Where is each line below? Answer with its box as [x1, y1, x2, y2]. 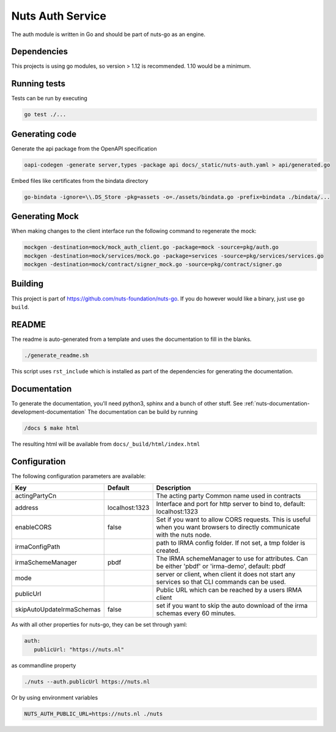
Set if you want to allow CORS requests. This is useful [156, 515, 311, 524]
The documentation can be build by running [87, 408, 198, 416]
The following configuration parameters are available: [11, 472, 146, 480]
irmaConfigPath [15, 542, 60, 551]
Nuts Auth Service [11, 9, 107, 23]
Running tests [11, 78, 66, 89]
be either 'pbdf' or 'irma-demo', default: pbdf [156, 562, 286, 570]
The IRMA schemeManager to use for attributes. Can [156, 555, 309, 563]
